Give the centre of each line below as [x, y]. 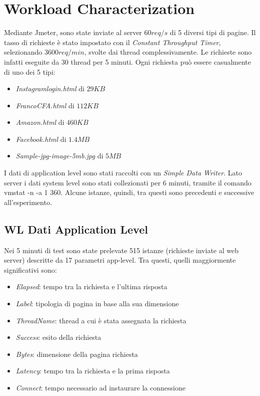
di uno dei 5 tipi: [30, 71]
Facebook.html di [41, 139]
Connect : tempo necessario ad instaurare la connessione [100, 387]
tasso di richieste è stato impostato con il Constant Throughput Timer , [112, 42]
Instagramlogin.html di [50, 88]
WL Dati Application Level [76, 229]
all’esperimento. [28, 202]
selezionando [23, 52]
